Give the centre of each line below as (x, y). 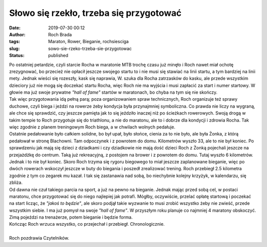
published (58, 56)
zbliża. (16, 183)
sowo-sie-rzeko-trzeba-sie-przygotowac (90, 48)
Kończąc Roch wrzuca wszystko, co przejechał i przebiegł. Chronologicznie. (87, 224)
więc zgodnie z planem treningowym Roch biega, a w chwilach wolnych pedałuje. (92, 127)
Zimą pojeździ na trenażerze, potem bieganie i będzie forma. (71, 217)
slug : (14, 48)
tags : (15, 42)
